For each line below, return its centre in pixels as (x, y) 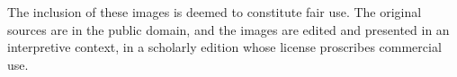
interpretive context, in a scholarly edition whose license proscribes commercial (224, 47)
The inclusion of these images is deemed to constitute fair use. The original (215, 12)
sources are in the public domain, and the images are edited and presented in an (228, 29)
